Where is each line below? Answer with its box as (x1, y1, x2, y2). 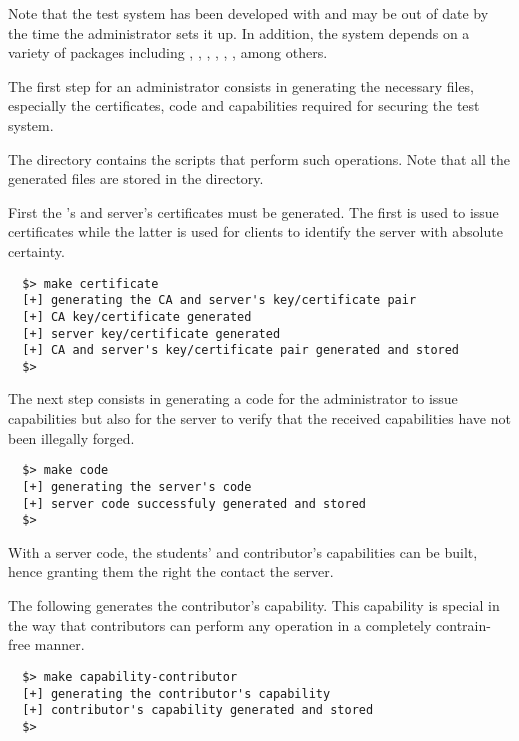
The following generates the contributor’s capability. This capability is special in (8, 595, 500, 616)
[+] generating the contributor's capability (22, 686, 331, 701)
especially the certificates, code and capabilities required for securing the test (8, 95, 480, 116)
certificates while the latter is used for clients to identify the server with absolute (8, 221, 503, 242)
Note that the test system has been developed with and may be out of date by (8, 3, 489, 23)
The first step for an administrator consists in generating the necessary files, (8, 75, 475, 96)
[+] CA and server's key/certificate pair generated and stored (22, 343, 460, 358)
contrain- (436, 614, 491, 635)
